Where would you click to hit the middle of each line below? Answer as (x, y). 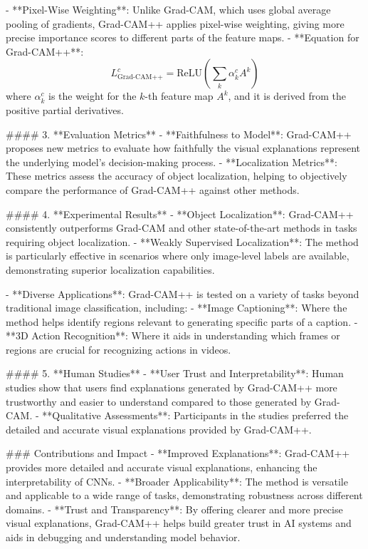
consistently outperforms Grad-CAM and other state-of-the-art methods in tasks (182, 228)
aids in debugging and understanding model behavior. (123, 537)
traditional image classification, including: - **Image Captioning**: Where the (177, 308)
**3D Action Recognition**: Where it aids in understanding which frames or (173, 335)
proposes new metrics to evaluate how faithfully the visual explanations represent (183, 148)
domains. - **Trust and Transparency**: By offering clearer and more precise (174, 509)
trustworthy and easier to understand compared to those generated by (159, 401)
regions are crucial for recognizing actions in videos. (119, 349)
